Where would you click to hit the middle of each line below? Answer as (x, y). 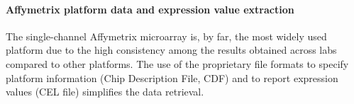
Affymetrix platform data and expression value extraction (150, 9)
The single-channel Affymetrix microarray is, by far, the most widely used (166, 36)
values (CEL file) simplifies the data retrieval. (105, 92)
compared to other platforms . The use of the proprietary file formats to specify (177, 63)
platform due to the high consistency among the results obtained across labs (171, 50)
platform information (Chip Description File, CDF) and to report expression (172, 77)
